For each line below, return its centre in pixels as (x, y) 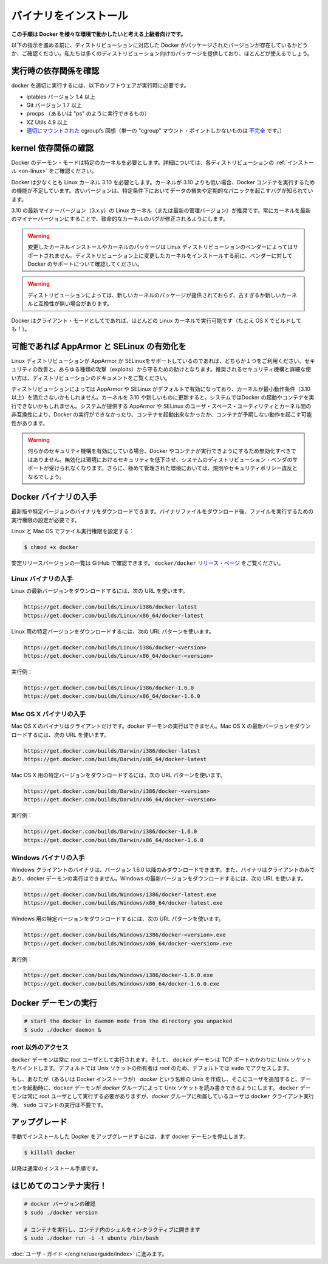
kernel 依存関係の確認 (53, 148)
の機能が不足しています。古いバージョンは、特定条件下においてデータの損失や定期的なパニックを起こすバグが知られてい (162, 191)
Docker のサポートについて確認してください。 (85, 264)
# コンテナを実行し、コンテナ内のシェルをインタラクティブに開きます (112, 1229)
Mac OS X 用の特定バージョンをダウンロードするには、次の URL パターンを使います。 (118, 775)
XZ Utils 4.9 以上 (47, 122)
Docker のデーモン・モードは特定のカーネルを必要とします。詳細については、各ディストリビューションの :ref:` (149, 163)
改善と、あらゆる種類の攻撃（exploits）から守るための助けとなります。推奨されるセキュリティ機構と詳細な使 (174, 369)
